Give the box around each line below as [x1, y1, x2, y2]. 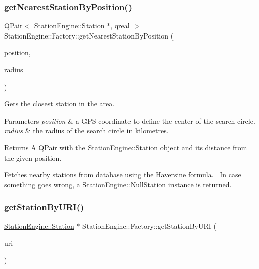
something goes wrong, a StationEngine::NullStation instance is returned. [4, 179, 232, 189]
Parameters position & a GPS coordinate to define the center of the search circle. [4, 115, 255, 126]
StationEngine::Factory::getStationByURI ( [82, 220, 217, 231]
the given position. [4, 152, 62, 163]
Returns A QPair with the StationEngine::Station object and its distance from [4, 142, 247, 152]
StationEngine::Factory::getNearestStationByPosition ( [4, 30, 174, 41]
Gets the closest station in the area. [4, 98, 115, 109]
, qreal [110, 20, 130, 31]
